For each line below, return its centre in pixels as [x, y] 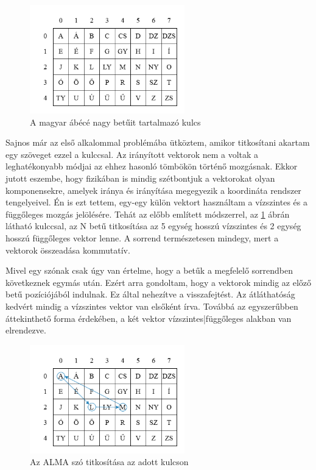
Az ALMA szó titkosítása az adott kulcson [109, 462]
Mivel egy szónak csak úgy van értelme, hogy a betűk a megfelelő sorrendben [149, 270]
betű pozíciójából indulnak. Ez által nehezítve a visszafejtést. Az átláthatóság [150, 294]
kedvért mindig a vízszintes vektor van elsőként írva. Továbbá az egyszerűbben [152, 306]
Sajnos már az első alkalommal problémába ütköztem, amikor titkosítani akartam [158, 142]
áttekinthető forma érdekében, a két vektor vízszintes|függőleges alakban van [149, 318]
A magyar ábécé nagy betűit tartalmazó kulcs [115, 122]
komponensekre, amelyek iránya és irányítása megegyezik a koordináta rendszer [153, 190]
